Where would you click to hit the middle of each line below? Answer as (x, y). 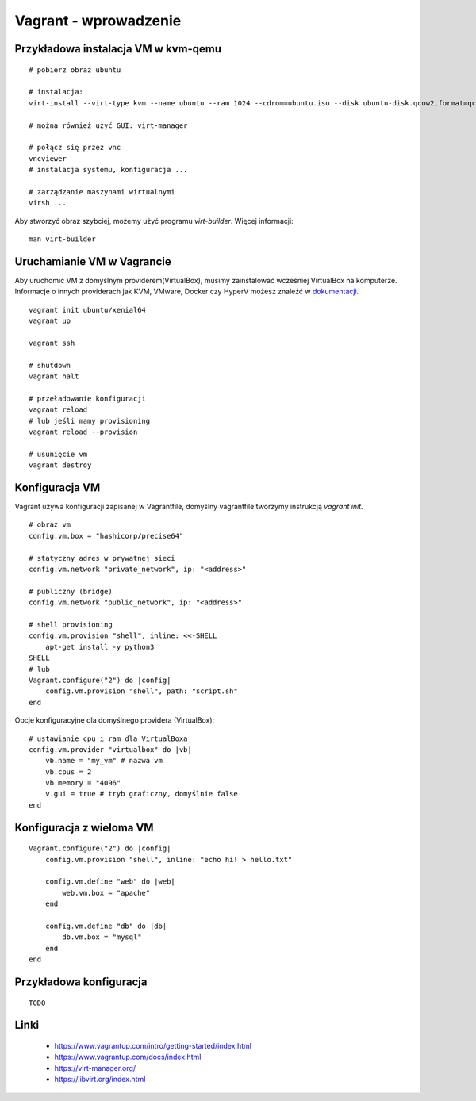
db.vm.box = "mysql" (102, 937)
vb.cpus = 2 (68, 772)
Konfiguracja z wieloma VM (84, 828)
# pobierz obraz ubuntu (75, 70)
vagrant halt (54, 376)
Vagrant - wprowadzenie (98, 21)
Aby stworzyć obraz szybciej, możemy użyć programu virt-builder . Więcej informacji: (154, 221)
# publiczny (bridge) (71, 591)
